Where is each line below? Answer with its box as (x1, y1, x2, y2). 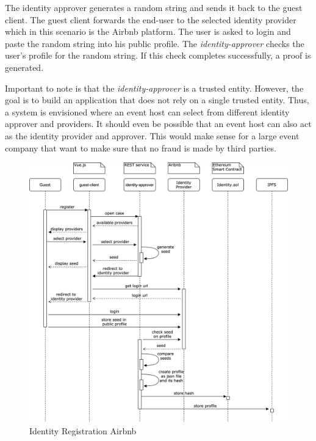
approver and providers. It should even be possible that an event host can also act (5, 117, 312, 130)
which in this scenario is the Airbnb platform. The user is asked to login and (5, 25, 291, 38)
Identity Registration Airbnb (29, 424, 137, 437)
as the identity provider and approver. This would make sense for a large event (5, 129, 300, 142)
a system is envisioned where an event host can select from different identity (5, 105, 290, 118)
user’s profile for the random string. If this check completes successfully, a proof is (5, 49, 311, 62)
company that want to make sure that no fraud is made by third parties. (5, 141, 276, 154)
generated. (5, 60, 44, 73)
